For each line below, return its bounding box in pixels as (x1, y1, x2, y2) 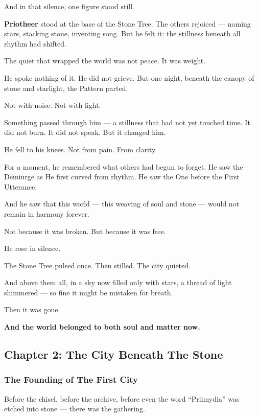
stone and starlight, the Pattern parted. (4, 82, 128, 93)
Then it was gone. (4, 304, 60, 315)
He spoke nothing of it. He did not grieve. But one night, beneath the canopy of (4, 72, 254, 83)
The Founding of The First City (4, 373, 138, 386)
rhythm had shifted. (4, 38, 66, 49)
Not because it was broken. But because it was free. (4, 225, 166, 236)
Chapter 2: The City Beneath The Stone (4, 346, 223, 362)
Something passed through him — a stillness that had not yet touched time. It (4, 117, 250, 127)
